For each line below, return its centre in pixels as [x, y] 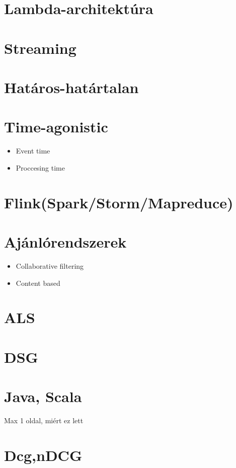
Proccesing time [40, 167]
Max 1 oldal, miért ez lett [44, 420]
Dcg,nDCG [43, 455]
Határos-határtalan [71, 87]
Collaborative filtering [50, 265]
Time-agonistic [56, 127]
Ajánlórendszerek [65, 242]
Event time [33, 151]
